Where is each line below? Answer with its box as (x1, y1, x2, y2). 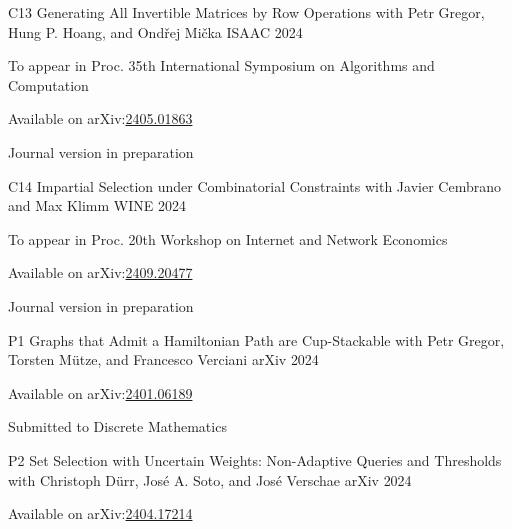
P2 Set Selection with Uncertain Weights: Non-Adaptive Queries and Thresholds (8, 449, 502, 470)
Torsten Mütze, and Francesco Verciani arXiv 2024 (8, 349, 319, 370)
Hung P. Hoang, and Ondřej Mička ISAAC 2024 (8, 21, 303, 42)
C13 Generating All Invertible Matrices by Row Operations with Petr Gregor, (8, 2, 485, 22)
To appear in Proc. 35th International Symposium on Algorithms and (8, 55, 435, 76)
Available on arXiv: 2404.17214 (8, 503, 193, 524)
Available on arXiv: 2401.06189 (8, 382, 193, 403)
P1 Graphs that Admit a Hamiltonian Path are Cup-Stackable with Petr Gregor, (8, 329, 505, 350)
